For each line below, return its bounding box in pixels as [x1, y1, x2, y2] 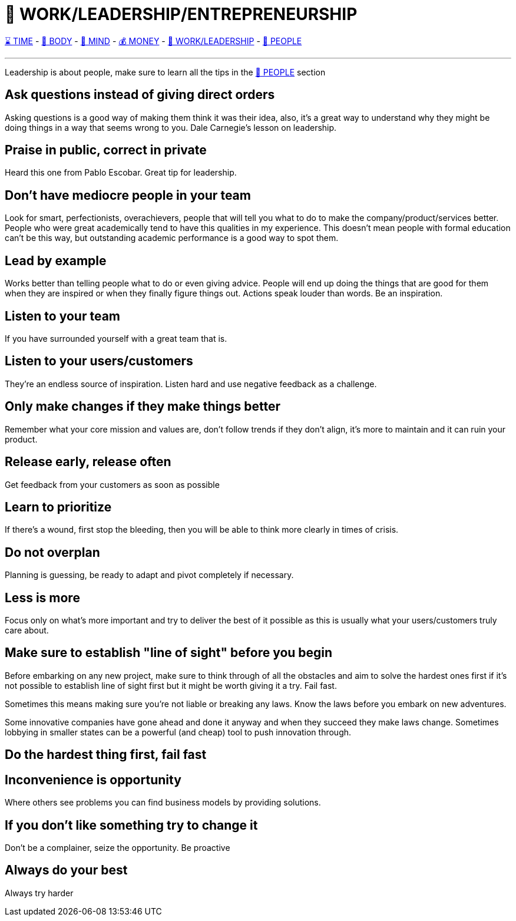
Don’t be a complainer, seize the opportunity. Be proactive [5, 842, 230, 853]
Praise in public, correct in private [5, 143, 207, 158]
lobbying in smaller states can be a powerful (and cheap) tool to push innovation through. [5, 727, 352, 737]
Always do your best [5, 863, 128, 878]
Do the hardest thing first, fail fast [5, 747, 207, 762]
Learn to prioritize [5, 499, 112, 514]
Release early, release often [5, 454, 171, 470]
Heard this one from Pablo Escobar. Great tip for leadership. [5, 167, 237, 178]
